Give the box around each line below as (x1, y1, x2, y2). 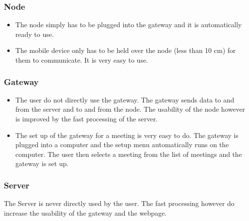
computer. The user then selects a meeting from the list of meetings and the (15, 149, 242, 159)
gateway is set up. (15, 158, 69, 169)
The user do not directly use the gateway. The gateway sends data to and (15, 94, 234, 104)
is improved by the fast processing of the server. (15, 114, 158, 123)
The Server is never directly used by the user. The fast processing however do (4, 198, 234, 208)
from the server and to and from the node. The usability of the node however (15, 104, 245, 114)
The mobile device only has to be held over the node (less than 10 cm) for (15, 45, 236, 55)
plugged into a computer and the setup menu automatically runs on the (15, 139, 229, 150)
